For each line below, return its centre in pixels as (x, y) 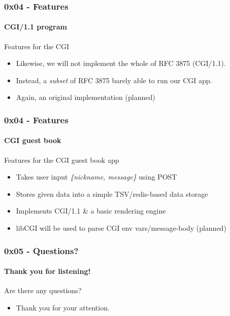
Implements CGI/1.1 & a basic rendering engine (91, 211)
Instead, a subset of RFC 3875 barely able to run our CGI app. (114, 80)
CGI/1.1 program (36, 27)
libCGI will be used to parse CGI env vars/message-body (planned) (121, 228)
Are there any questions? (43, 290)
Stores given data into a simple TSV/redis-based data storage (112, 194)
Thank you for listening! (47, 271)
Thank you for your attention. (63, 307)
